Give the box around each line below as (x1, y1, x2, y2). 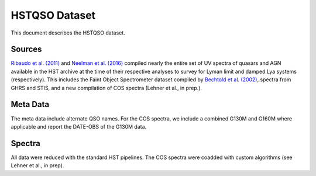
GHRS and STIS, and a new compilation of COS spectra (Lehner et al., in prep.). (11, 84, 202, 91)
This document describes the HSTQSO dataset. (11, 29, 125, 36)
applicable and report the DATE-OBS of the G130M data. (11, 123, 147, 130)
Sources (11, 44, 42, 54)
